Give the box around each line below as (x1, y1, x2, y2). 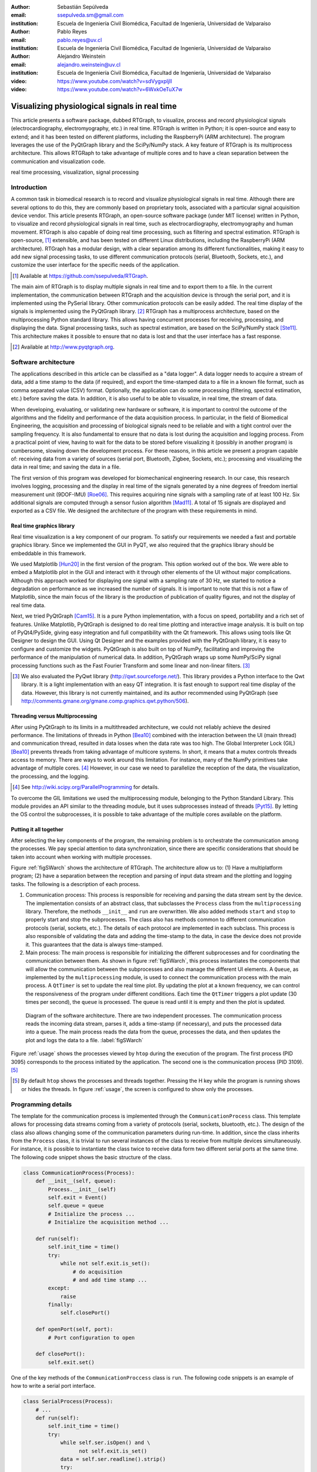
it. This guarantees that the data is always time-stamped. (25, 941, 163, 948)
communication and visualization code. (11, 158, 106, 165)
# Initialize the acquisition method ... (48, 1219, 169, 1226)
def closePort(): (35, 1351, 86, 1357)
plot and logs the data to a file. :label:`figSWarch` (25, 1036, 144, 1043)
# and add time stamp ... (72, 1277, 147, 1283)
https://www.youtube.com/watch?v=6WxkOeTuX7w (57, 85, 183, 92)
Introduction (11, 183, 47, 191)
